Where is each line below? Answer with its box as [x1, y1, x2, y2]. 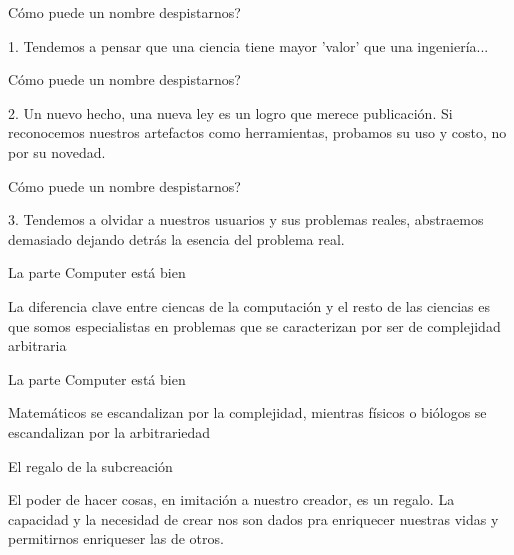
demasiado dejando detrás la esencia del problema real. [8, 228, 345, 249]
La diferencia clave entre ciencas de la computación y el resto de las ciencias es [8, 295, 491, 316]
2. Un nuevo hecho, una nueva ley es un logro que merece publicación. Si [8, 102, 453, 123]
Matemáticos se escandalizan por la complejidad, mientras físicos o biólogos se [8, 402, 487, 423]
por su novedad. [8, 141, 106, 162]
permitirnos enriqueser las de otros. [8, 528, 224, 549]
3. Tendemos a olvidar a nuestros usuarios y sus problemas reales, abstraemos [8, 209, 484, 230]
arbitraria [8, 335, 67, 356]
